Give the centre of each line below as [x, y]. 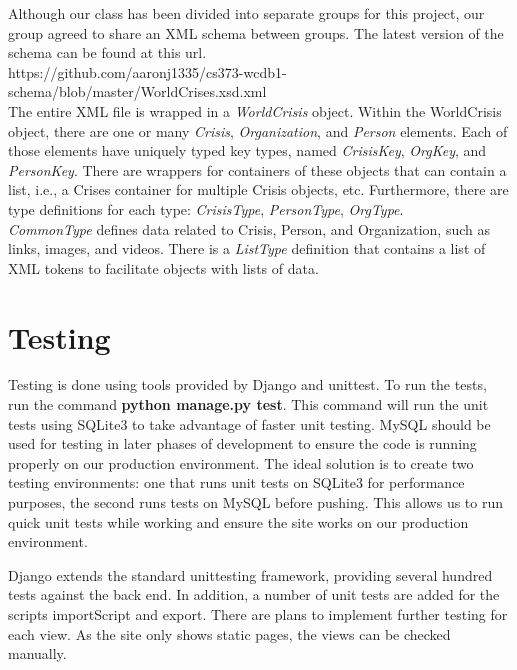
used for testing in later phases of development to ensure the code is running [242, 443]
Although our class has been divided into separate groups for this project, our [246, 13]
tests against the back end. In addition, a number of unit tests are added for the [254, 594]
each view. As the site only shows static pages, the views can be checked [229, 633]
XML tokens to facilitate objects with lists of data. [163, 267]
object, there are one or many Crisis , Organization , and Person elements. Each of [258, 130]
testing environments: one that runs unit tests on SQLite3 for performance [236, 482]
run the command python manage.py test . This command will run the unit [248, 404]
